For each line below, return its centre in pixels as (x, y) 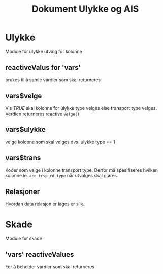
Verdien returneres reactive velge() (42, 114)
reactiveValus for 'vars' (43, 67)
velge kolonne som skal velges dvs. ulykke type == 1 (60, 142)
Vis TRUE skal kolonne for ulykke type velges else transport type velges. (81, 108)
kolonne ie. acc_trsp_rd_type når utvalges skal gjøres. (62, 176)
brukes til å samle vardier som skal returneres (53, 80)
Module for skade (24, 238)
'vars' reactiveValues (40, 254)
